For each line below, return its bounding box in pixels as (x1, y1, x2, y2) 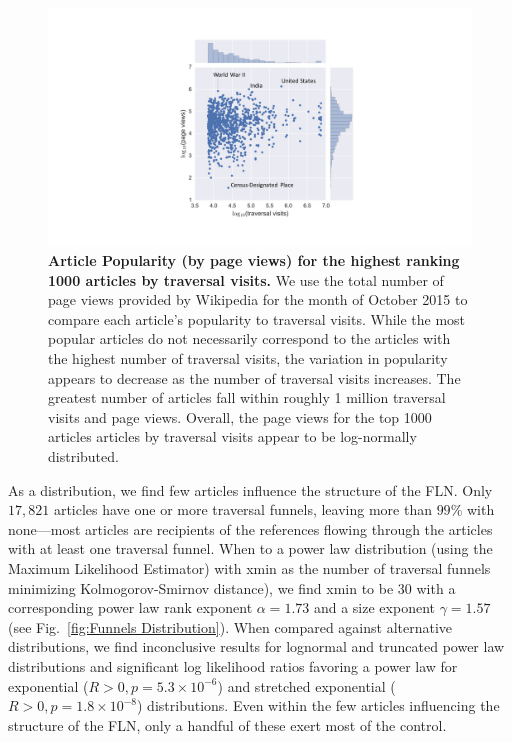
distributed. (48, 446, 119, 467)
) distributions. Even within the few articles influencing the (137, 695, 500, 716)
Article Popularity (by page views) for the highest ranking (48, 250, 460, 271)
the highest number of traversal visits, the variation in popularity (48, 348, 448, 369)
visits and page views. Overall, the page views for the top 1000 (48, 406, 432, 427)
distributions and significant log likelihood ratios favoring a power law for (8, 655, 458, 676)
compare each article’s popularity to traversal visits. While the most (48, 308, 466, 329)
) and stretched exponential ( (217, 675, 396, 696)
